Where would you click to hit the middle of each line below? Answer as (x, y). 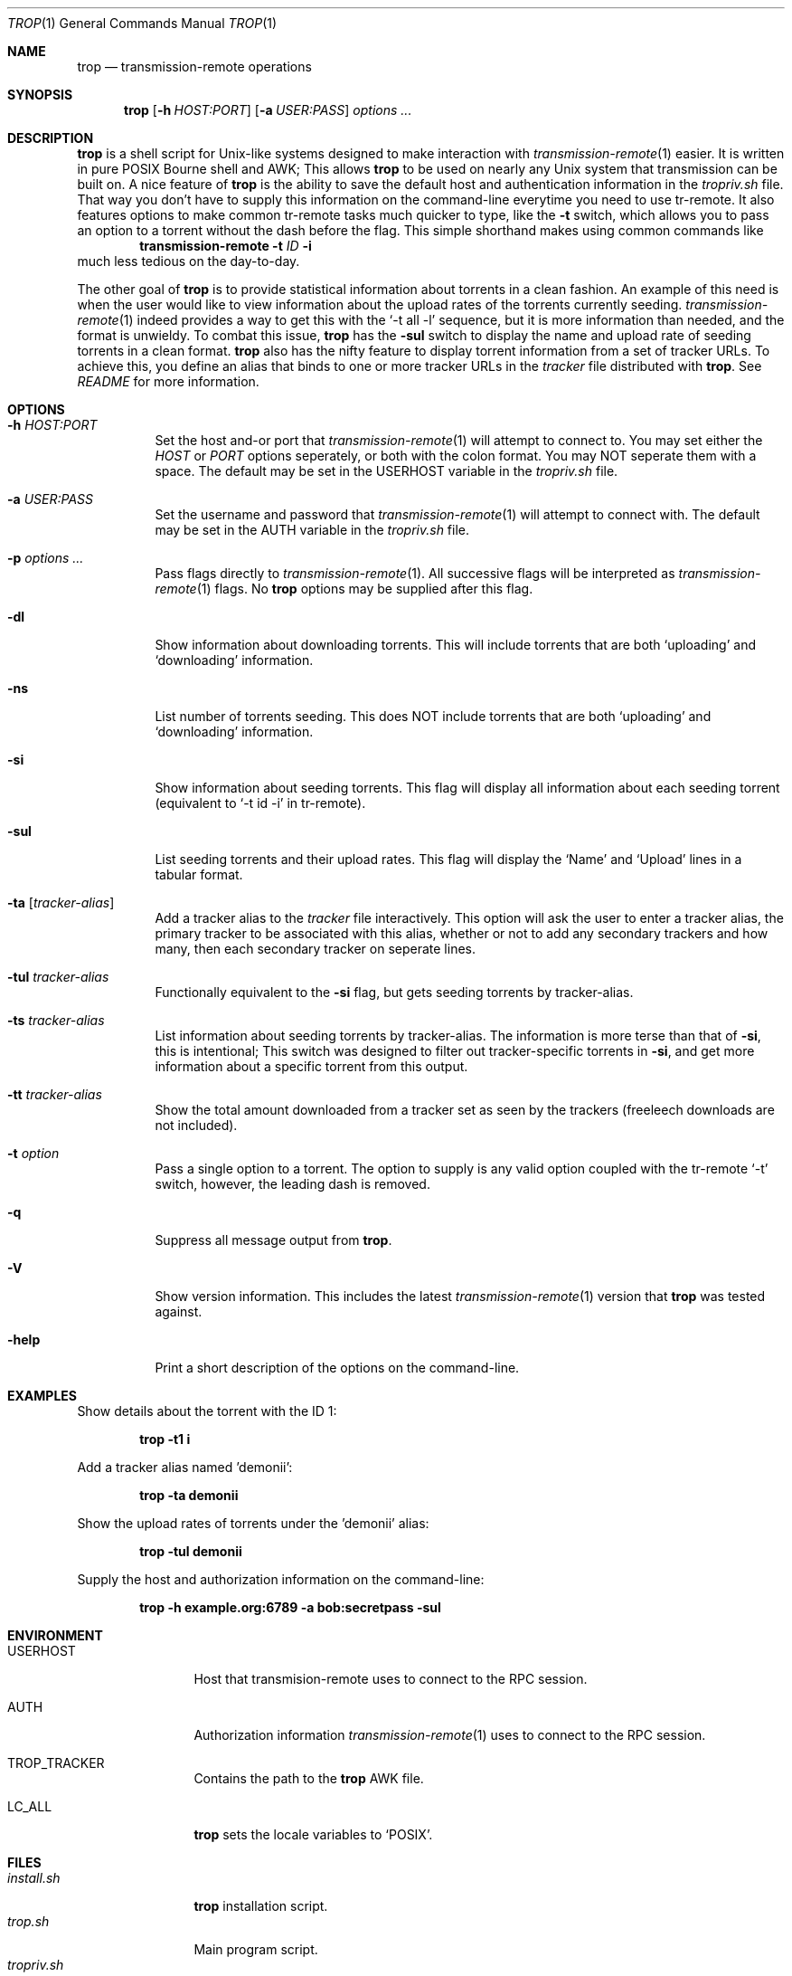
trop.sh (28, 1921)
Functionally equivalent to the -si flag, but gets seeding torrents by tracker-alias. (394, 992)
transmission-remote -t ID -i (226, 246)
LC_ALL (30, 1806)
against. (179, 1311)
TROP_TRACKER (56, 1763)
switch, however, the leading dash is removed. (292, 1184)
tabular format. (199, 874)
